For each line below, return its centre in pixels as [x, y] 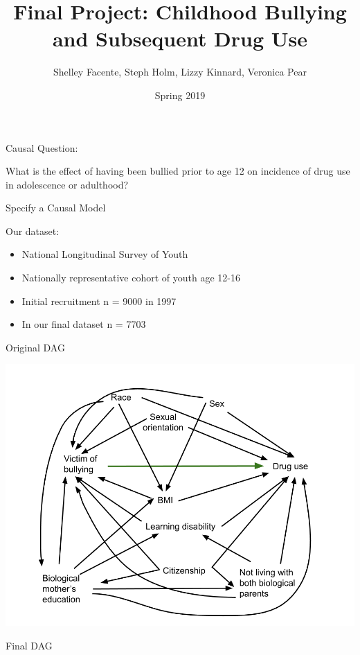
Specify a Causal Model [56, 208]
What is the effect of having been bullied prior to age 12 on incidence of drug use [178, 171]
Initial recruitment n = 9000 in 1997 [99, 300]
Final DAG [29, 646]
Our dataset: [33, 230]
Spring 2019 [180, 95]
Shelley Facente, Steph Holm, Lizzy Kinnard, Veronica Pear [180, 72]
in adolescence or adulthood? [67, 184]
